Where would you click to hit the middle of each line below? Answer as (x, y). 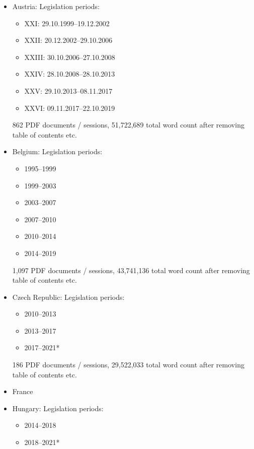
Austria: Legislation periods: (56, 6)
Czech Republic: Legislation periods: (68, 297)
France (23, 391)
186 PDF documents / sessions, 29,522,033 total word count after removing (128, 365)
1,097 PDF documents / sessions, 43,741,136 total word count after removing (131, 270)
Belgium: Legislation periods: (57, 151)
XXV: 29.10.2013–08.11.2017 (68, 90)
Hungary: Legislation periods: (58, 408)
